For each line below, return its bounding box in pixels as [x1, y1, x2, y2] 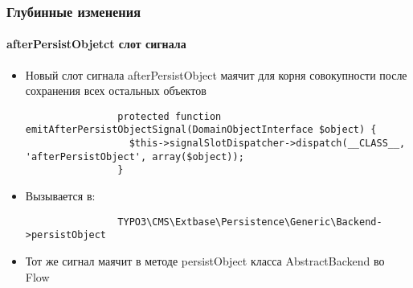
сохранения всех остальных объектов [25, 82, 206, 99]
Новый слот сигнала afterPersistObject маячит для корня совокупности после [25, 66, 407, 83]
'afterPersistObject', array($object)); [25, 150, 244, 163]
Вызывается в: [25, 187, 96, 204]
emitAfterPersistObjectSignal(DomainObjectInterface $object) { [25, 124, 377, 136]
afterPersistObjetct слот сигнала [6, 35, 186, 52]
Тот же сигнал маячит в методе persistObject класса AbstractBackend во [25, 253, 385, 269]
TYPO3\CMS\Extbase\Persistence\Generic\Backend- [117, 216, 382, 228]
